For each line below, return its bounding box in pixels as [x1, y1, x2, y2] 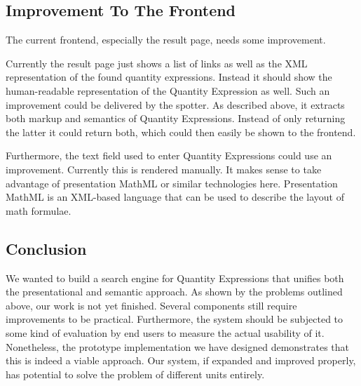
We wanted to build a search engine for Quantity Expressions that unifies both [6, 270, 344, 285]
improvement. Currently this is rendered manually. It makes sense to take [6, 161, 322, 176]
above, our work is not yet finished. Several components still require [6, 298, 297, 312]
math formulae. [6, 203, 71, 218]
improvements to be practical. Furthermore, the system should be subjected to [6, 312, 343, 326]
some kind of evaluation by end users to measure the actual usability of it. [6, 325, 325, 340]
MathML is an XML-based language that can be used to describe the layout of [6, 189, 344, 204]
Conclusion [6, 237, 87, 259]
